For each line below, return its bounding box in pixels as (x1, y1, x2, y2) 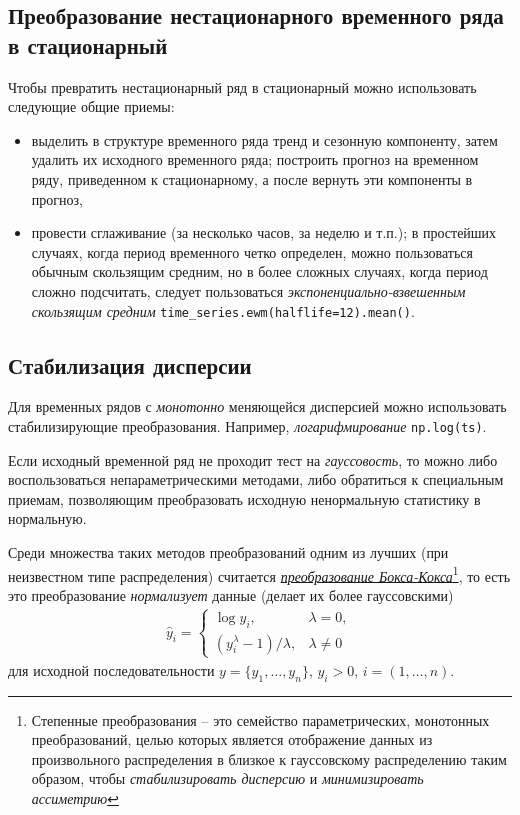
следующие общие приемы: (8, 96, 175, 117)
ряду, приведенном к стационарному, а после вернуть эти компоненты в (31, 168, 473, 189)
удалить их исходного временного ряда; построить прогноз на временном (31, 149, 479, 170)
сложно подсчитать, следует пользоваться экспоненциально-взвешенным (31, 280, 466, 301)
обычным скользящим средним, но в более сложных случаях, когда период (31, 261, 488, 282)
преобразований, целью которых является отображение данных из (31, 729, 433, 750)
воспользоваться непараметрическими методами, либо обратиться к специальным (8, 469, 504, 490)
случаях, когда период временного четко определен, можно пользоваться (31, 241, 474, 262)
